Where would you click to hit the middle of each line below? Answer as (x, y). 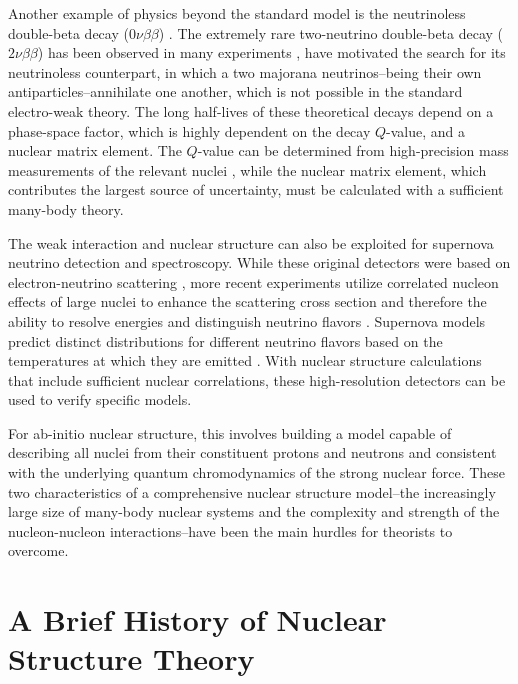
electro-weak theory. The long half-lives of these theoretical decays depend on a (251, 110)
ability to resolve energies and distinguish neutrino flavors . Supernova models (247, 320)
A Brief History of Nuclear (197, 619)
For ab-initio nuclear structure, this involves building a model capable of (230, 432)
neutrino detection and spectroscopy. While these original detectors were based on (259, 262)
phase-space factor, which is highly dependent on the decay (189, 130)
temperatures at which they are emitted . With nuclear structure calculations (245, 360)
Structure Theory (131, 658)
